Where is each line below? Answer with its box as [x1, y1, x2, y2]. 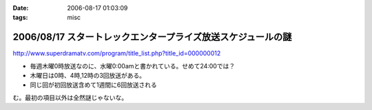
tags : [12, 14, 28, 22]
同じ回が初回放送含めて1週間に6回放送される [30, 81, 158, 89]
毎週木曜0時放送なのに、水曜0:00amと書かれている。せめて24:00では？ [30, 61, 236, 70]
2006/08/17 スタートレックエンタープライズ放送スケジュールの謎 [12, 31, 292, 43]
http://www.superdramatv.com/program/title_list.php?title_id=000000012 [12, 49, 221, 57]
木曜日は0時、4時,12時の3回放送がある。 [30, 72, 146, 80]
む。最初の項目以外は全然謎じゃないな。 [12, 93, 127, 102]
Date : [12, 4, 29, 12]
